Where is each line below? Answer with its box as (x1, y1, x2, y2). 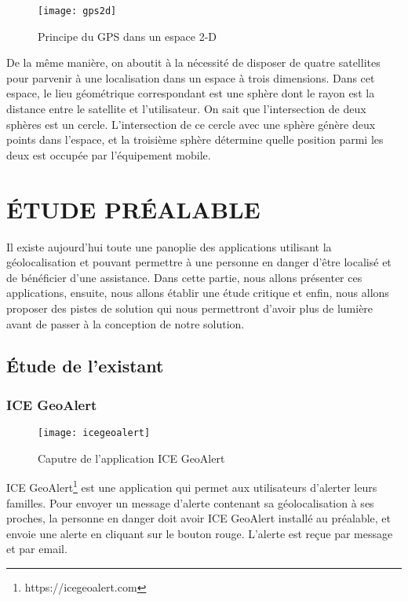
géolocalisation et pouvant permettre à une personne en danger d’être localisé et (6, 254, 392, 270)
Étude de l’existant (6, 354, 164, 378)
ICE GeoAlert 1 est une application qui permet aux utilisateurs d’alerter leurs (6, 477, 377, 495)
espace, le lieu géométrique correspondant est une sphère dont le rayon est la (6, 85, 375, 101)
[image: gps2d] (38, 5, 117, 16)
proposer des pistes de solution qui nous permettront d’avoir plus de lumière (6, 299, 373, 316)
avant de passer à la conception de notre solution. (6, 315, 245, 332)
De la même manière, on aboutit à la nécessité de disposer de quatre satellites (6, 54, 381, 71)
